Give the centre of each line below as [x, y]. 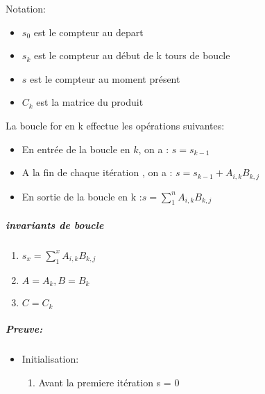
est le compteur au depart [88, 32]
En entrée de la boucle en [76, 149]
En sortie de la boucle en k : [82, 196]
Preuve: [24, 329]
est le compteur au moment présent [105, 78]
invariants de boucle [55, 225]
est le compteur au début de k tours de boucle [132, 55]
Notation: [26, 8]
